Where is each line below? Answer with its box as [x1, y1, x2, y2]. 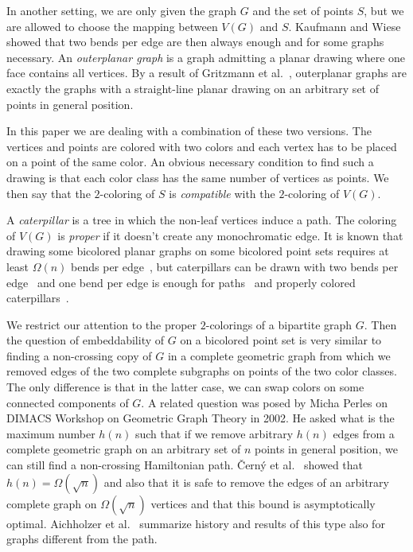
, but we [364, 2, 404, 18]
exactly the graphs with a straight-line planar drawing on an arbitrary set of [6, 80, 379, 96]
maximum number [6, 425, 95, 441]
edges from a [333, 425, 395, 441]
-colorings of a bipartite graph [205, 316, 353, 332]
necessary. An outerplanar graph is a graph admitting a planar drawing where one [6, 49, 406, 65]
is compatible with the [169, 185, 275, 201]
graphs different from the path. [6, 531, 158, 547]
